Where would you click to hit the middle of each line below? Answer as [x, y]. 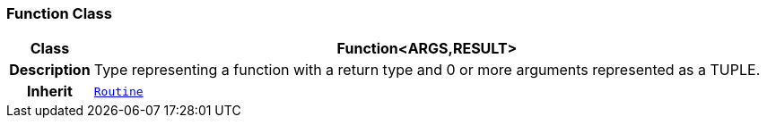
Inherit [50, 92]
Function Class [59, 13]
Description [50, 70]
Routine [118, 91]
